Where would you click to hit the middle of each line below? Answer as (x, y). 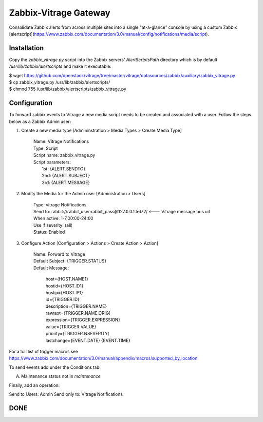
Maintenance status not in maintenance (61, 376)
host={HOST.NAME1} (67, 279)
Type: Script (46, 148)
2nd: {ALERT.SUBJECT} (66, 176)
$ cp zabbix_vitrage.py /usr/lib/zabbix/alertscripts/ (60, 82)
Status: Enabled (49, 232)
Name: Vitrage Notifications (61, 141)
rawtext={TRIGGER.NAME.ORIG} (78, 313)
